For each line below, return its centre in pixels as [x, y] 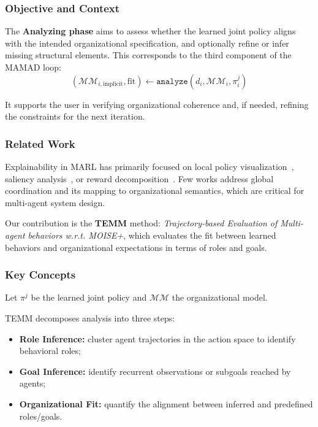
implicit [113, 84]
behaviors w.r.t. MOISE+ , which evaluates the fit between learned [152, 235]
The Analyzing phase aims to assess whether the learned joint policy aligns [150, 31]
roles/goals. [41, 416]
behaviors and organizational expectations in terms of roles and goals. [136, 247]
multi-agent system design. [55, 202]
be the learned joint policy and [89, 297]
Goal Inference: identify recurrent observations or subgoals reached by [155, 371]
